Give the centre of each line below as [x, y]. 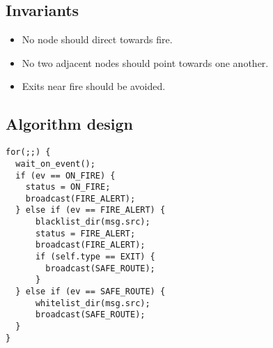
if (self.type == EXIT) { [95, 257]
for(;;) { [28, 152]
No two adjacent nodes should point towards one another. [145, 62]
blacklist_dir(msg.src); [93, 222]
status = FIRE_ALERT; [85, 233]
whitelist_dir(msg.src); [93, 303]
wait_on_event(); [55, 164]
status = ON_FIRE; [68, 187]
